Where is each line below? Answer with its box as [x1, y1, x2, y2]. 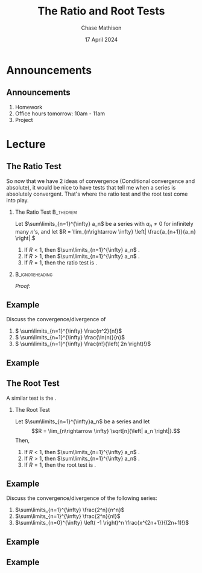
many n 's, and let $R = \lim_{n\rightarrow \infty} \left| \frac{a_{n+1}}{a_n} [14, 228, 196, 235]
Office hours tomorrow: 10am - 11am [14, 110, 106, 117]
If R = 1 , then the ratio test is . [24, 258, 98, 266]
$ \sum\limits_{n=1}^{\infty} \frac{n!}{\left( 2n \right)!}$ [14, 340, 151, 348]
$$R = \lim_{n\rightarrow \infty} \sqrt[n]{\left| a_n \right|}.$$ [31, 427, 181, 434]
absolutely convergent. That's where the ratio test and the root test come [6, 190, 188, 197]
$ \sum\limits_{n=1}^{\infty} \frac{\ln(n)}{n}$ [14, 334, 125, 341]
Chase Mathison [81, 24, 122, 31]
